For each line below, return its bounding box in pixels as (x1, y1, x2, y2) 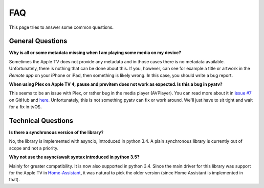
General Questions (9, 37, 67, 45)
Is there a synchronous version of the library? (9, 130, 104, 135)
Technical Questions (9, 117, 73, 125)
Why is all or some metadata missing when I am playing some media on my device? (9, 50, 181, 56)
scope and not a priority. (9, 145, 59, 151)
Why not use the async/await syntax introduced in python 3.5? (9, 154, 140, 160)
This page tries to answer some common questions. (9, 24, 114, 30)
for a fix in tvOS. (9, 104, 42, 110)
